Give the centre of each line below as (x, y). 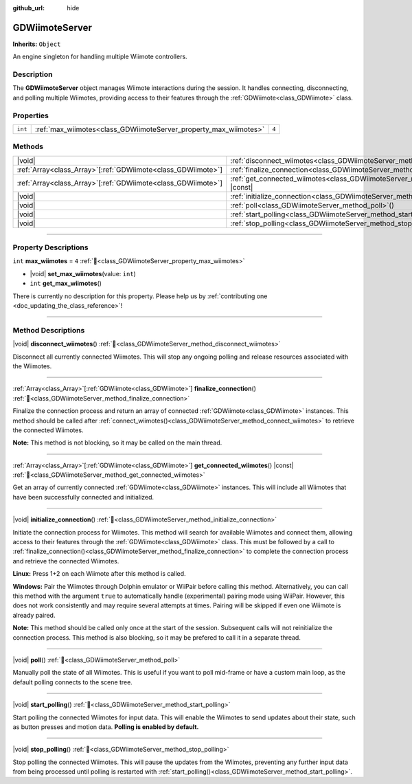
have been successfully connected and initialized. (83, 497)
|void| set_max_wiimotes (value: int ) (83, 273)
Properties (31, 115)
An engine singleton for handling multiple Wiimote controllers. (100, 57)
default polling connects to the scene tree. (73, 682)
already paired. (34, 615)
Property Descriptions (50, 247)
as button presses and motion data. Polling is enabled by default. (106, 727)
